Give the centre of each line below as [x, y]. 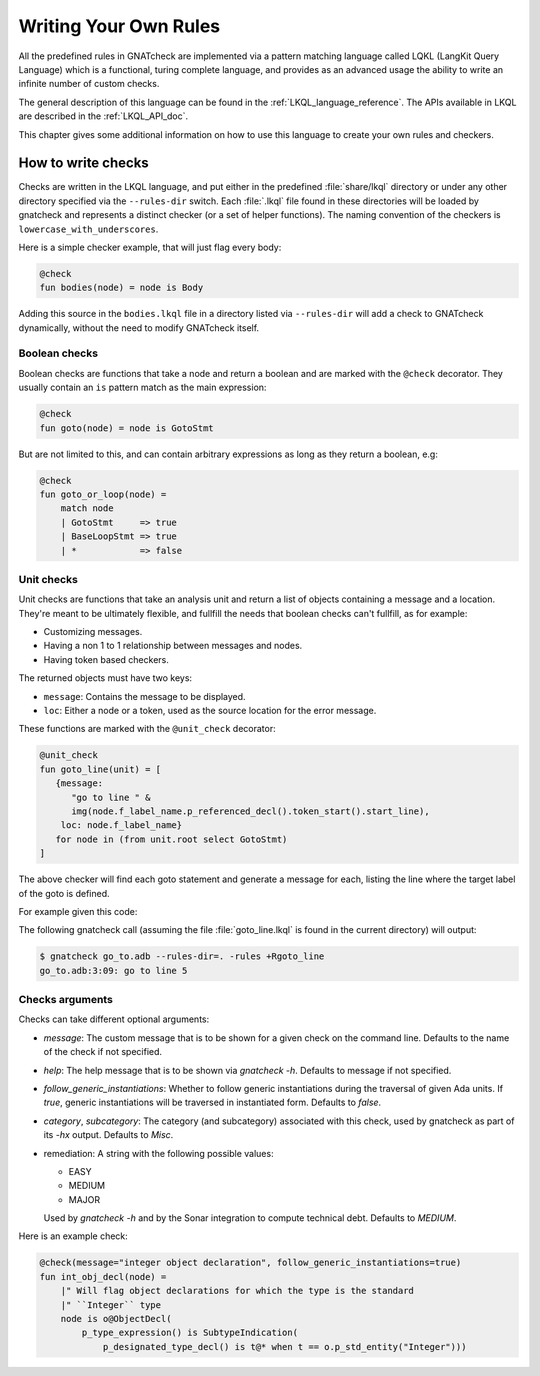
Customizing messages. [93, 632]
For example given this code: [78, 911]
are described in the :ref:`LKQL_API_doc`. [103, 116]
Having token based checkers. [106, 659]
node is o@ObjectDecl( [116, 1319]
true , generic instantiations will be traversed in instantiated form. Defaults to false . [212, 1102]
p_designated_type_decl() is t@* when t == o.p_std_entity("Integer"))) [284, 1346]
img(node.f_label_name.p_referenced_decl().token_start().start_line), [250, 811]
